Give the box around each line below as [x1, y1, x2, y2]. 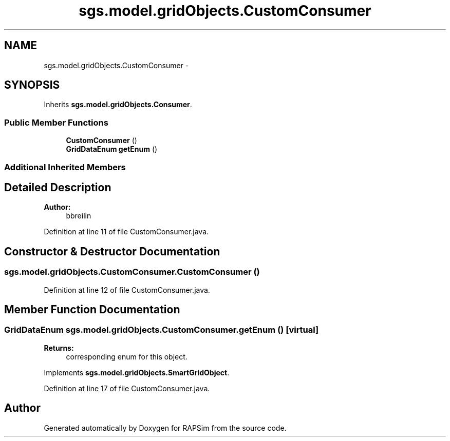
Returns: [44, 343, 74, 352]
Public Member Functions [4, 117, 108, 128]
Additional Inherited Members [4, 162, 126, 172]
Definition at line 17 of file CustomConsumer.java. [44, 384, 210, 393]
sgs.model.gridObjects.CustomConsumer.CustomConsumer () [4, 267, 260, 277]
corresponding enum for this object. [66, 352, 188, 361]
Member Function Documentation [4, 303, 180, 316]
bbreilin [66, 211, 91, 221]
